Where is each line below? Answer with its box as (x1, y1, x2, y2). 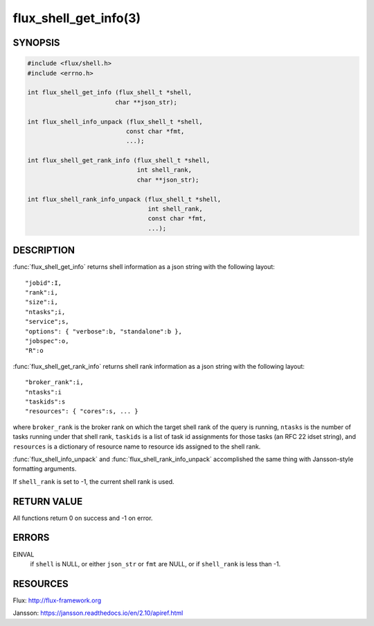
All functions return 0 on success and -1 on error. (12, 514, 153, 522)
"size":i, (25, 298, 58, 306)
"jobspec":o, (25, 337, 69, 345)
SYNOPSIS (12, 37, 60, 49)
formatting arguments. (12, 464, 77, 473)
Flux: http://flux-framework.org (12, 596, 102, 605)
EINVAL (12, 550, 35, 558)
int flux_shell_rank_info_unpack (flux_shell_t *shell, (27, 195, 222, 203)
